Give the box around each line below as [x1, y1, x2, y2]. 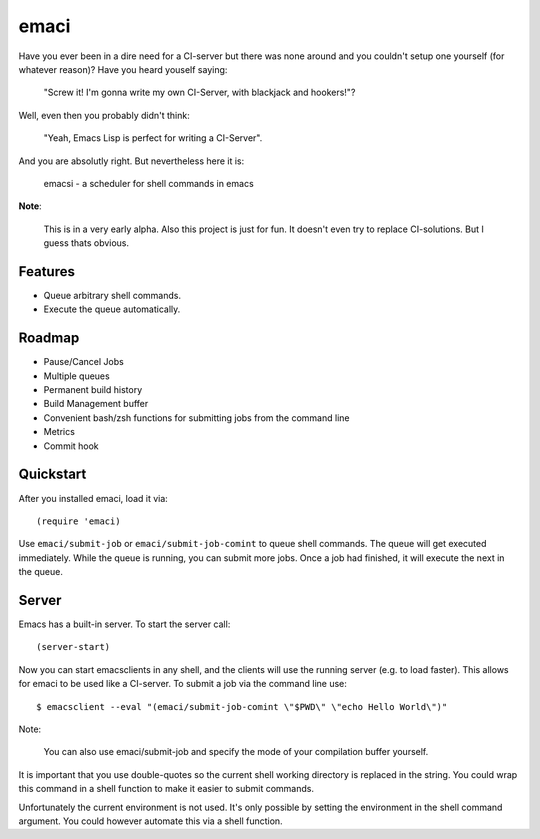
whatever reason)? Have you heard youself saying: [18, 63, 228, 75]
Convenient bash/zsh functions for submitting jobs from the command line [43, 411, 350, 424]
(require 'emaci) [36, 515, 121, 527]
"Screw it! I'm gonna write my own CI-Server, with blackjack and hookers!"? [43, 86, 356, 99]
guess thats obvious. [43, 237, 130, 249]
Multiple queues [43, 370, 110, 382]
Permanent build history [43, 384, 143, 396]
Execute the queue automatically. [43, 303, 181, 315]
